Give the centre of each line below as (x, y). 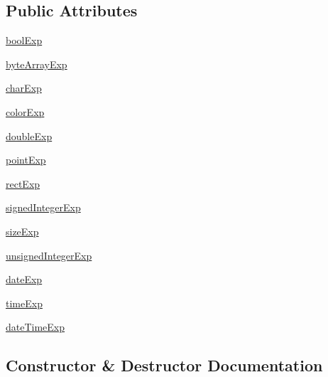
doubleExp (29, 136)
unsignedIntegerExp (49, 255)
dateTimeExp (35, 327)
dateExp (24, 279)
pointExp (26, 160)
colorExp (25, 111)
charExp (24, 88)
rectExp (23, 183)
